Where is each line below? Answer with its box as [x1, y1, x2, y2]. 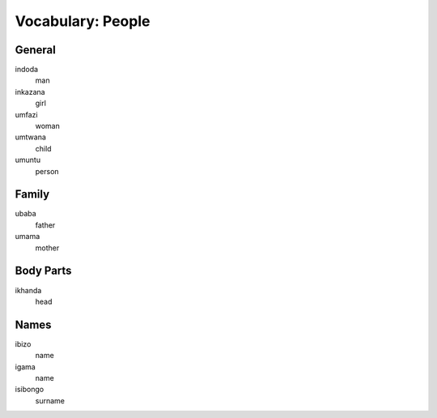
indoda [15, 65, 39, 75]
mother [35, 243, 60, 253]
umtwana [15, 132, 46, 142]
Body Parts [15, 264, 72, 278]
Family [15, 187, 50, 202]
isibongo [15, 385, 45, 395]
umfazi [15, 109, 38, 119]
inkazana [15, 87, 45, 96]
